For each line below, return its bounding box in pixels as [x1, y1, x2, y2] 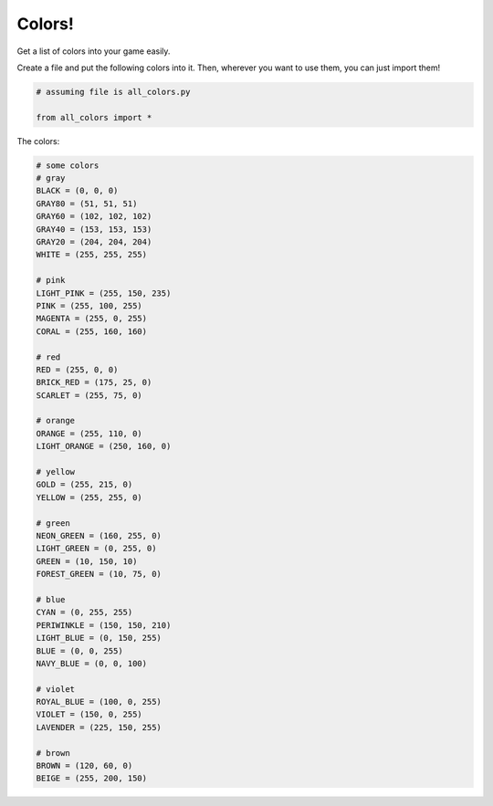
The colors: [16, 135, 60, 146]
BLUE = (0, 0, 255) [36, 645, 123, 656]
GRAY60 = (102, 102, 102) [36, 211, 152, 222]
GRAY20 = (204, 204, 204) [36, 237, 152, 247]
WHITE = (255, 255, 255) [36, 249, 148, 260]
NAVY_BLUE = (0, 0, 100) [36, 658, 148, 668]
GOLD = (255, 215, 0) [36, 479, 133, 490]
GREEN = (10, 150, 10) [36, 556, 138, 566]
